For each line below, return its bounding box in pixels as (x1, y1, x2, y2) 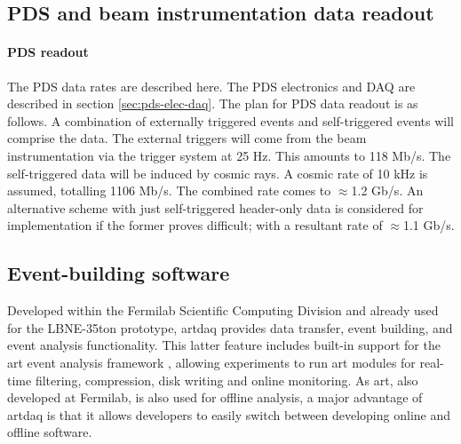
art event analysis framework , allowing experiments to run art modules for (7, 353, 416, 371)
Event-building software (7, 259, 230, 287)
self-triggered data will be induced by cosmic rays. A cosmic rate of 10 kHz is (7, 163, 428, 182)
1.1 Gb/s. (402, 216, 455, 234)
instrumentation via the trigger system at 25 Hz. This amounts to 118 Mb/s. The (7, 146, 451, 164)
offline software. (7, 423, 92, 441)
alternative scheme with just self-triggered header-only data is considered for (7, 198, 424, 217)
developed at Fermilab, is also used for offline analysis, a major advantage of (7, 388, 423, 407)
